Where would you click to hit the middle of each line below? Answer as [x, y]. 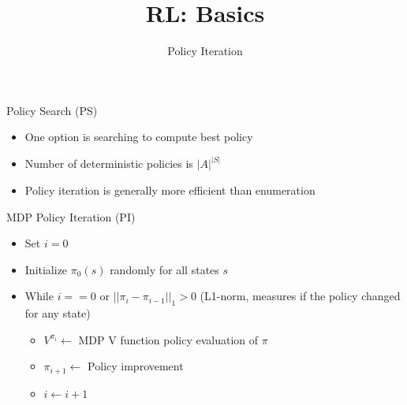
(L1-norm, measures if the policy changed [300, 296]
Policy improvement [136, 366]
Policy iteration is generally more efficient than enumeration [170, 189]
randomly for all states [164, 269]
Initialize [46, 269]
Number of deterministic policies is [109, 163]
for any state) [58, 313]
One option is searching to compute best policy [139, 137]
